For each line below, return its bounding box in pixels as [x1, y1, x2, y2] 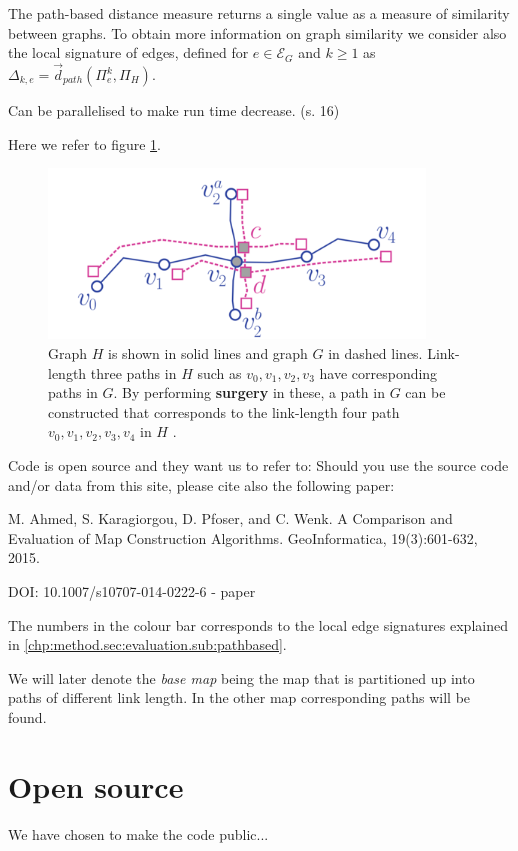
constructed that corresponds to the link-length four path [48, 401, 400, 422]
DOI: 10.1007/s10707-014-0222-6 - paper [8, 581, 256, 602]
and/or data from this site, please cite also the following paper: [8, 474, 395, 495]
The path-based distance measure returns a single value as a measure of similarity [8, 3, 510, 23]
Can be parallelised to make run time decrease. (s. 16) [8, 100, 340, 120]
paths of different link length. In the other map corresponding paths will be [8, 687, 471, 708]
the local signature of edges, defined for [8, 42, 249, 63]
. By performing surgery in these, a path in [113, 382, 385, 403]
